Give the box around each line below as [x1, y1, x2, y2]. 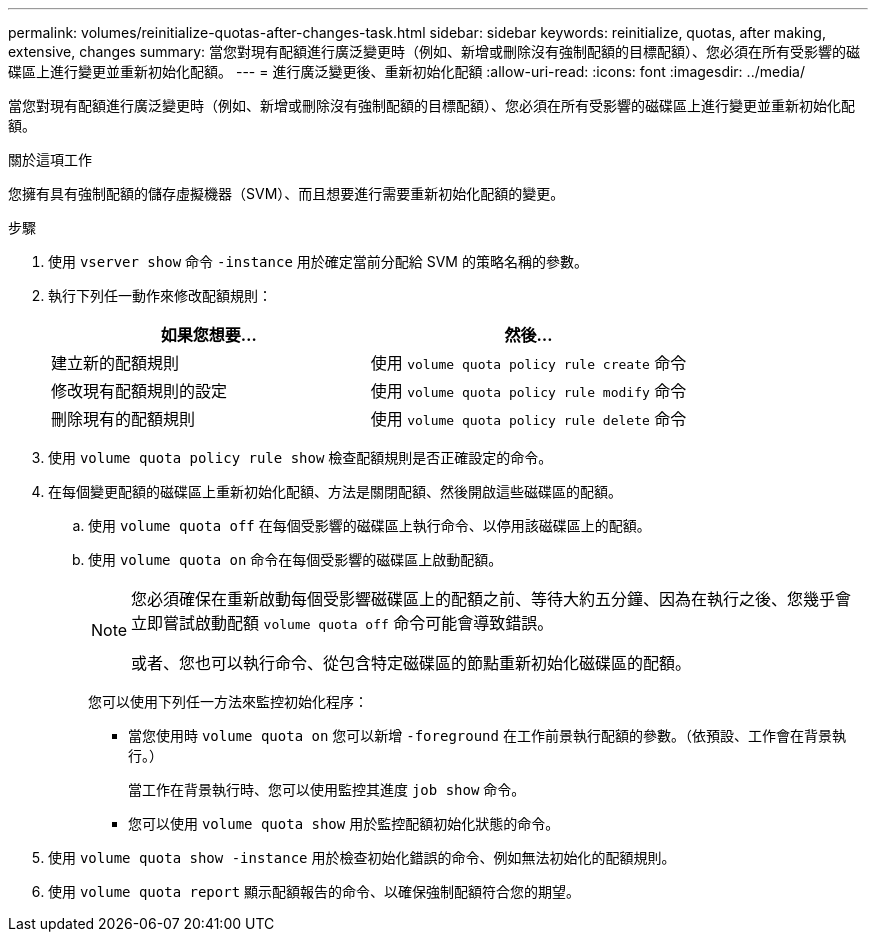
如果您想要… [160, 325, 257, 345]
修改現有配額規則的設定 [51, 381, 228, 401]
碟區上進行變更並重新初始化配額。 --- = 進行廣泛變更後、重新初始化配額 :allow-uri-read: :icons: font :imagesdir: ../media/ [8, 63, 806, 80]
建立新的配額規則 [51, 353, 180, 373]
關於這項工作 [8, 151, 92, 168]
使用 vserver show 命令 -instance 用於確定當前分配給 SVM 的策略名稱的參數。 [48, 253, 588, 270]
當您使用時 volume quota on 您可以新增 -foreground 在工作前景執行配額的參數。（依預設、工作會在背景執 [128, 727, 846, 744]
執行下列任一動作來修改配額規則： [48, 287, 272, 304]
